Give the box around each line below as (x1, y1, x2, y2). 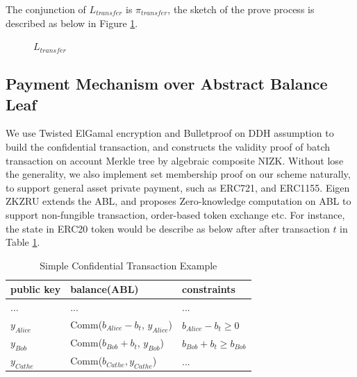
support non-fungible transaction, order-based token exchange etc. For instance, (6, 207, 345, 221)
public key (10, 282, 61, 296)
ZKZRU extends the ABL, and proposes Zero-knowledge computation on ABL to (6, 194, 351, 208)
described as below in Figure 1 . (6, 15, 138, 30)
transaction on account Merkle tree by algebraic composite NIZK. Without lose (6, 153, 344, 167)
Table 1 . (6, 235, 40, 249)
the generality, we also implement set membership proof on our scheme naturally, (6, 167, 351, 181)
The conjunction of (6, 2, 86, 16)
